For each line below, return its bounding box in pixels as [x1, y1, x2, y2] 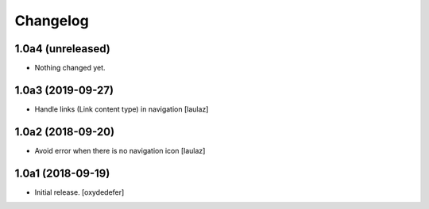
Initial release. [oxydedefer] [34, 187, 125, 197]
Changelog [14, 12, 89, 29]
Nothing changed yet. [34, 63, 106, 73]
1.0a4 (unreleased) [14, 42, 110, 55]
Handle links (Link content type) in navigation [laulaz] [34, 104, 209, 114]
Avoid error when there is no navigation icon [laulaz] [34, 146, 206, 155]
